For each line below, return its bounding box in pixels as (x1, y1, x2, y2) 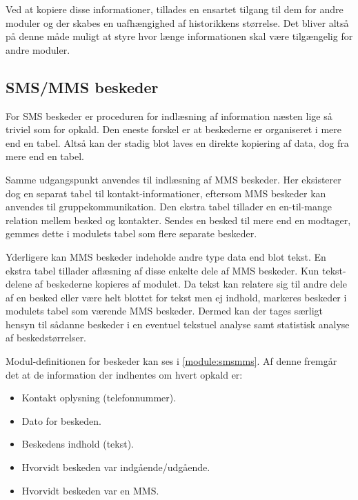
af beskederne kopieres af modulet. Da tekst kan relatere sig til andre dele (34, 277, 347, 291)
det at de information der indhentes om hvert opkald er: (6, 367, 243, 381)
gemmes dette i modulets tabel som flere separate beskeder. (6, 226, 257, 241)
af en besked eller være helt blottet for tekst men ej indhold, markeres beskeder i (6, 290, 347, 304)
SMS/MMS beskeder (6, 76, 159, 97)
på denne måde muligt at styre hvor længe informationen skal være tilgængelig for (6, 29, 353, 43)
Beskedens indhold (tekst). (21, 437, 135, 451)
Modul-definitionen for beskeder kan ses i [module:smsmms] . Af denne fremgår (6, 354, 337, 368)
